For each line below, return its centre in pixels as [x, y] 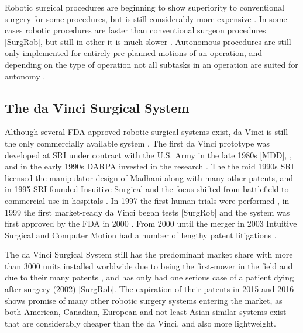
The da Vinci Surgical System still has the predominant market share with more [149, 254]
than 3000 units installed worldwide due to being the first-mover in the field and [149, 266]
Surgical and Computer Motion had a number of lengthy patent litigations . [141, 235]
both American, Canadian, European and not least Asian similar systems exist [146, 312]
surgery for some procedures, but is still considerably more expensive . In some [146, 18]
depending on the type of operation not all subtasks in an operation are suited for [151, 64]
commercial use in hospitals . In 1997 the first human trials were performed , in [147, 200]
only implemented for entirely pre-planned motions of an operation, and [134, 53]
